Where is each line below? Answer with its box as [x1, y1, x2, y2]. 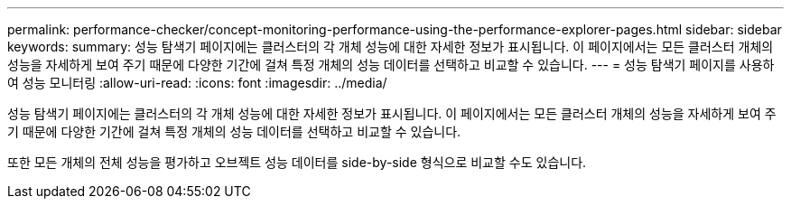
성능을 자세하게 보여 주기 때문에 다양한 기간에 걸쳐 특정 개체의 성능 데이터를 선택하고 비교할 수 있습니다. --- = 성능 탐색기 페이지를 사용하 [7, 57, 775, 72]
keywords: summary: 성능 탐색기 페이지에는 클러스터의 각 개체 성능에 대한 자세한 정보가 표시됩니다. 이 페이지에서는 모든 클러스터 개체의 [7, 39, 774, 54]
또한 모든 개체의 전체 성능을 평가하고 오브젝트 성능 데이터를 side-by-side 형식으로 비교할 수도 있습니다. [7, 154, 587, 170]
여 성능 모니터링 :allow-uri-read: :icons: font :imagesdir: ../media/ [7, 75, 387, 90]
